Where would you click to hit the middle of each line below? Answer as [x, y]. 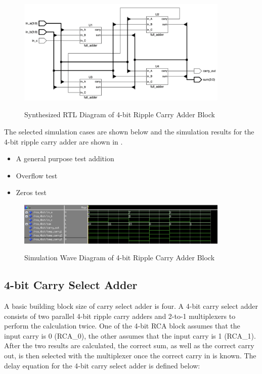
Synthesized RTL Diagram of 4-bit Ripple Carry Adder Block [120, 114]
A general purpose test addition [65, 158]
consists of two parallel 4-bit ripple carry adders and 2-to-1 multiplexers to [120, 316]
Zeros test [31, 192]
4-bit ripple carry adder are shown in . [63, 141]
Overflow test [37, 175]
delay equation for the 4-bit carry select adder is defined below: [102, 365]
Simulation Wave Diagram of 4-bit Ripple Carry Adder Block [120, 258]
